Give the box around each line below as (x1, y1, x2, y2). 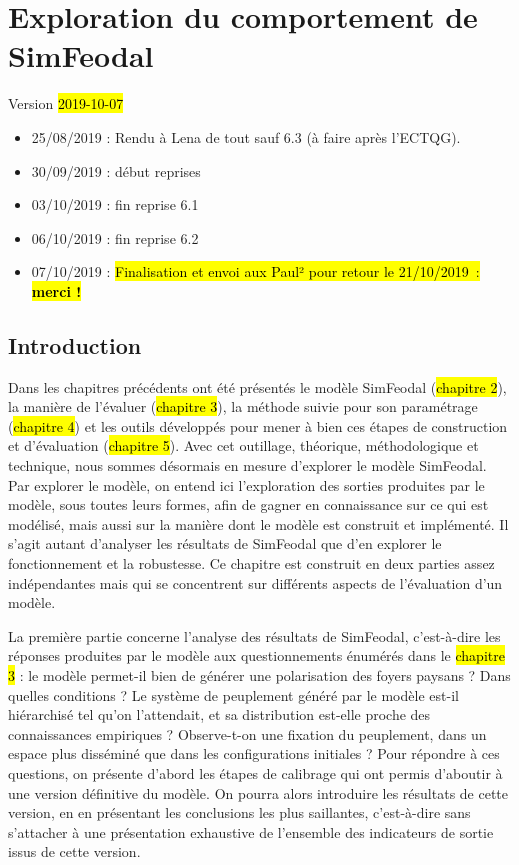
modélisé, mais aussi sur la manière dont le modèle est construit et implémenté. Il (8, 513, 509, 534)
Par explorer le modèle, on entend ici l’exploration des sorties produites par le (8, 474, 485, 495)
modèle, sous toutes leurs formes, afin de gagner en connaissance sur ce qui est (8, 494, 489, 515)
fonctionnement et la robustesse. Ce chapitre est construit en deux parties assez (8, 553, 495, 574)
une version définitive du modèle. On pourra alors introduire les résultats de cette (8, 782, 509, 803)
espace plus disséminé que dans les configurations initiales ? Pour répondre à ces (8, 743, 500, 764)
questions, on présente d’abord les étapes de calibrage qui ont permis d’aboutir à (8, 762, 503, 783)
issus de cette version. (8, 841, 141, 862)
